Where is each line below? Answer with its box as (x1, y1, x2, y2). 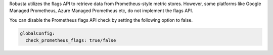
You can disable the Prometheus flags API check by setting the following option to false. (9, 17, 193, 23)
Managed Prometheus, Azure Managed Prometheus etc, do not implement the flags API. (9, 8, 193, 14)
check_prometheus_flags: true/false (25, 38, 116, 43)
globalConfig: (20, 30, 55, 36)
